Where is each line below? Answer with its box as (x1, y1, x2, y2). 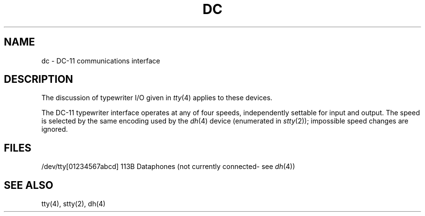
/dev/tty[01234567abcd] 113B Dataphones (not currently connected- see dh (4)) (41, 162, 295, 171)
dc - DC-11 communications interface (41, 56, 160, 65)
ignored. (41, 125, 68, 134)
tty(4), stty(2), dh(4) (41, 200, 106, 208)
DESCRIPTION (4, 73, 73, 86)
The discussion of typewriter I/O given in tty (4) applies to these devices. (41, 93, 273, 102)
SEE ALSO (4, 179, 53, 191)
